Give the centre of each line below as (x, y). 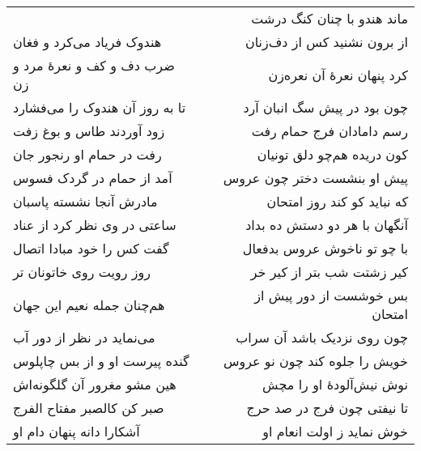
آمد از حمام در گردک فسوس (93, 178)
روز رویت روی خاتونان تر (82, 272)
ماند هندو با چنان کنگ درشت (330, 18)
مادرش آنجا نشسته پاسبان (85, 201)
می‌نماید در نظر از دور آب (84, 337)
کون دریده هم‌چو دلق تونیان (332, 154)
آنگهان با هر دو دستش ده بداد (327, 225)
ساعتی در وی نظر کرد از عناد (95, 225)
